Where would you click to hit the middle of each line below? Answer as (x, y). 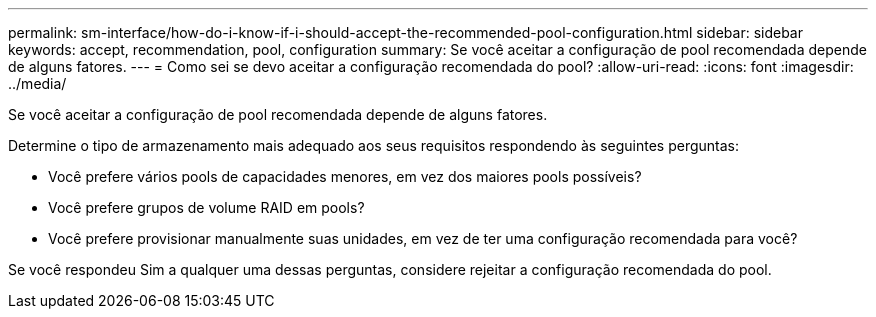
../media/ (37, 83)
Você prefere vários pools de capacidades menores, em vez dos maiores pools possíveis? (345, 176)
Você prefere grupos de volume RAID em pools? (206, 207)
